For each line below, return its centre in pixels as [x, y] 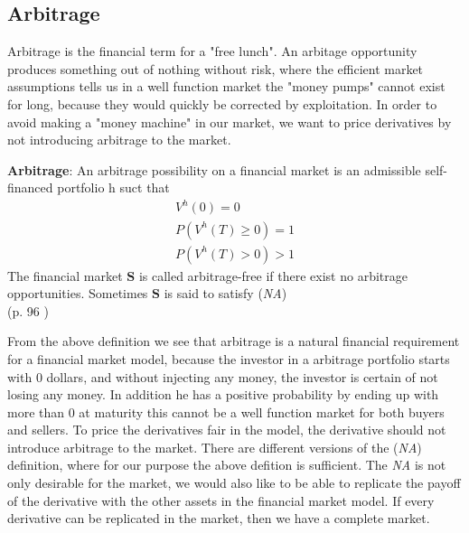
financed [30, 187]
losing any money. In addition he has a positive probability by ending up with [223, 394]
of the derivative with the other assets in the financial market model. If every [221, 500]
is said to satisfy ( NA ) [225, 293]
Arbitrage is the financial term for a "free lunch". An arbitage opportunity [212, 51]
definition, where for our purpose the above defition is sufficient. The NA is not [227, 465]
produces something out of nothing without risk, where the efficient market [216, 68]
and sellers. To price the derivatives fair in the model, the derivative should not [227, 430]
